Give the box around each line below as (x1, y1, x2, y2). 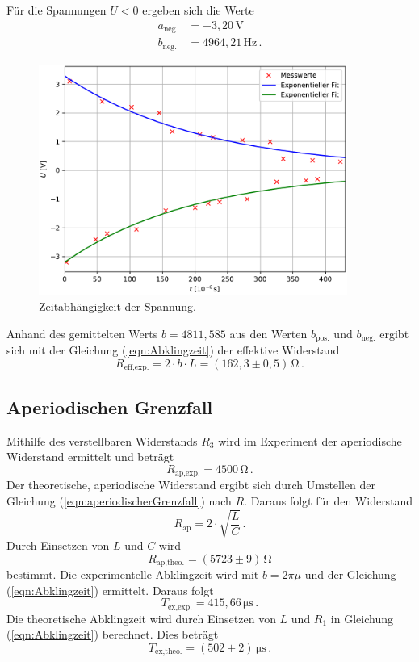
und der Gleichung (304, 566, 396, 583)
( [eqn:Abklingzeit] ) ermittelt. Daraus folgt (6, 581, 214, 598)
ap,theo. (156, 559, 185, 568)
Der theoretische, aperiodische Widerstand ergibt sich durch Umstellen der (6, 476, 376, 493)
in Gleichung (330, 610, 393, 626)
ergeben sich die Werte (142, 2, 254, 18)
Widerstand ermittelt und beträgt (6, 448, 174, 465)
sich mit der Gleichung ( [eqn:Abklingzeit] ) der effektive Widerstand (6, 341, 340, 358)
